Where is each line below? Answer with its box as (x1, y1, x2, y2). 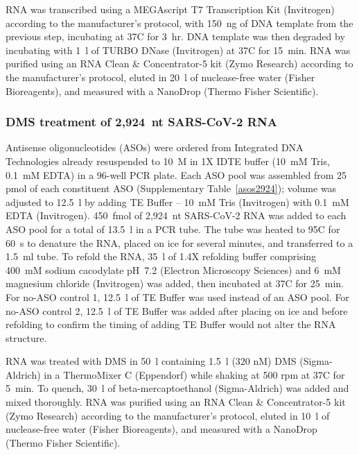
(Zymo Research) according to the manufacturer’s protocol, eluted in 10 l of (6, 408, 330, 422)
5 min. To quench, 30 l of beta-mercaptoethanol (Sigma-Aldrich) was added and (6, 381, 349, 395)
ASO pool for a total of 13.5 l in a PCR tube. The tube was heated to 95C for (6, 221, 340, 236)
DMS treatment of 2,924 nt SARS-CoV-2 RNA (6, 113, 277, 130)
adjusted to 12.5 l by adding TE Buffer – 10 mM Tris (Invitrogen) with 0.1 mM (6, 194, 349, 209)
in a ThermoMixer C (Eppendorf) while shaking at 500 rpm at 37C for (44, 367, 345, 381)
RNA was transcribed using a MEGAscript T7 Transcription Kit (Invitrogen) (6, 2, 335, 16)
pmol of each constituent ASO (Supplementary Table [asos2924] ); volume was (6, 181, 337, 196)
